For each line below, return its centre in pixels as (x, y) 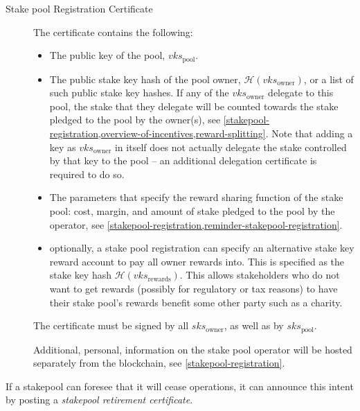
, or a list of (328, 79)
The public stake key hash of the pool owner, (145, 79)
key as (63, 147)
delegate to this (301, 93)
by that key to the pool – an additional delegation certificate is (183, 160)
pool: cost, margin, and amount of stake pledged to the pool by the (192, 210)
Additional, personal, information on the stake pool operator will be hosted (193, 349)
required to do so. (87, 174)
